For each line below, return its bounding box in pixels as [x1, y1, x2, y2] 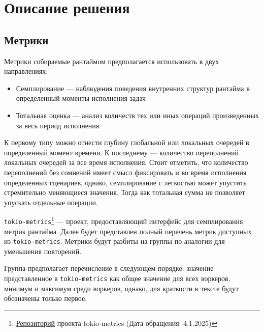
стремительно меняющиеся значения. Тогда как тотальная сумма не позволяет [4, 187, 245, 198]
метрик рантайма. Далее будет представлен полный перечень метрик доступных [4, 226, 252, 236]
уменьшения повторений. [4, 245, 82, 256]
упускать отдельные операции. [4, 197, 98, 207]
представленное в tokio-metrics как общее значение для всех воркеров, [4, 273, 230, 284]
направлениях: [4, 66, 48, 76]
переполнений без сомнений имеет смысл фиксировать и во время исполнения [4, 167, 247, 177]
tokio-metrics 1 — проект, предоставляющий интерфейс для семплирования [4, 214, 243, 226]
